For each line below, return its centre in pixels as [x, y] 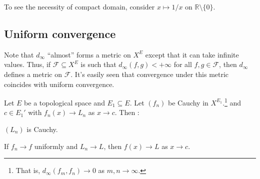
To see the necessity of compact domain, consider [79, 6]
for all [183, 64]
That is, [28, 170]
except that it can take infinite [192, 54]
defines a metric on [33, 74]
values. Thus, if [27, 64]
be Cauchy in [188, 102]
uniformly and [56, 146]
